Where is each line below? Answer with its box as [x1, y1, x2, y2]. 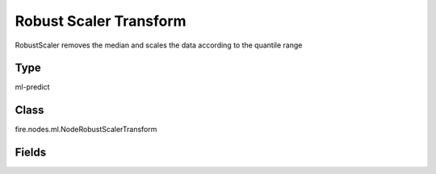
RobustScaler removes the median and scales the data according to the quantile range [15, 40, 303, 50]
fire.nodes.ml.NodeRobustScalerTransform [15, 125, 157, 135]
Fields [15, 146, 47, 159]
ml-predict [15, 82, 50, 92]
